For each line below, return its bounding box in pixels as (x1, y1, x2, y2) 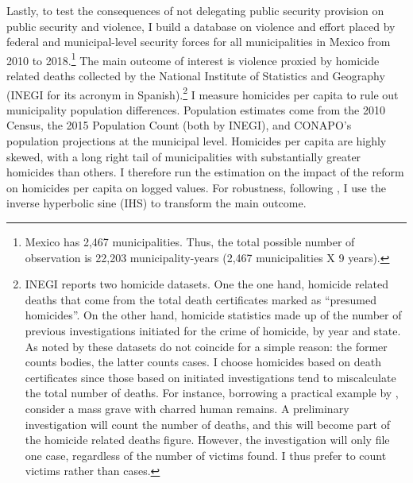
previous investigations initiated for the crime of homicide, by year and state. (25, 323, 401, 338)
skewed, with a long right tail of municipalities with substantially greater (6, 148, 361, 164)
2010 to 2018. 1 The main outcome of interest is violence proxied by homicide (6, 49, 380, 68)
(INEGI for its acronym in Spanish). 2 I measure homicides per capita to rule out (6, 83, 399, 102)
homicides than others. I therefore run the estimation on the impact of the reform (6, 164, 404, 180)
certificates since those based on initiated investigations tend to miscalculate (25, 369, 396, 385)
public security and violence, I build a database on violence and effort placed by (6, 17, 396, 34)
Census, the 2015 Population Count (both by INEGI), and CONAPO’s (6, 117, 352, 133)
